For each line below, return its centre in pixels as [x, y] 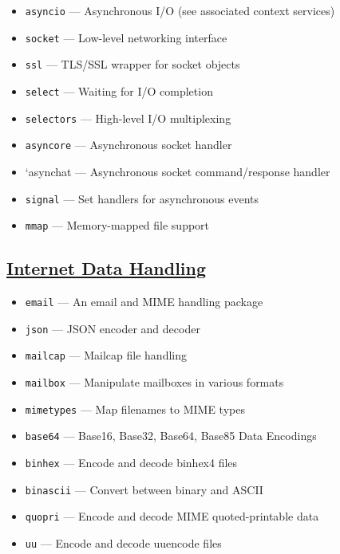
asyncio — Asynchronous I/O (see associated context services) [180, 10]
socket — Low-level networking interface [126, 37]
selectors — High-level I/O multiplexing [128, 118]
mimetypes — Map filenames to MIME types [135, 409]
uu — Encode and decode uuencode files [123, 542]
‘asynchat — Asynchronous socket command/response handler [178, 171]
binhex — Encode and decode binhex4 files [131, 462]
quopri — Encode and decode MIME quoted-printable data [172, 516]
